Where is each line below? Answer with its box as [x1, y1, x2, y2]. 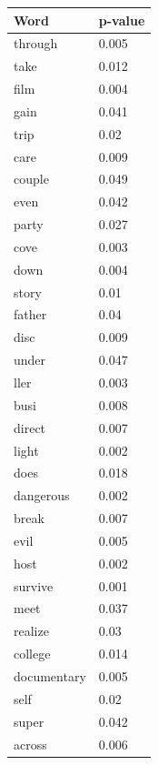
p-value [98, 10, 145, 29]
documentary [14, 666, 86, 685]
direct [14, 418, 46, 437]
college [14, 644, 51, 663]
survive [14, 576, 54, 595]
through [14, 34, 58, 53]
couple [14, 169, 49, 188]
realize [14, 621, 49, 640]
